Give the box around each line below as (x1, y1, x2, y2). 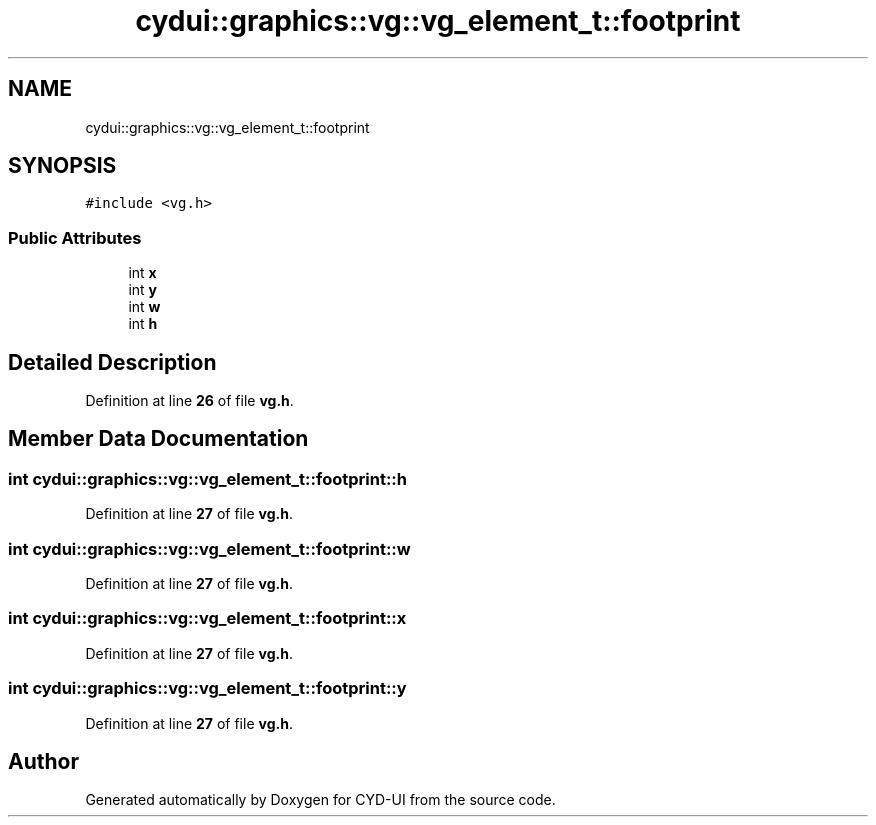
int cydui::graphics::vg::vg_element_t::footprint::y (8, 678, 407, 699)
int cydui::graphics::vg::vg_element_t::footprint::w (8, 538, 411, 559)
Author (8, 748, 79, 774)
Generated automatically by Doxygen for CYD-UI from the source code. (85, 791, 556, 809)
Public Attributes (8, 227, 142, 248)
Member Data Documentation (8, 426, 309, 452)
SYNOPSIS (8, 153, 117, 179)
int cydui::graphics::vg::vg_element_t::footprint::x (8, 608, 407, 629)
